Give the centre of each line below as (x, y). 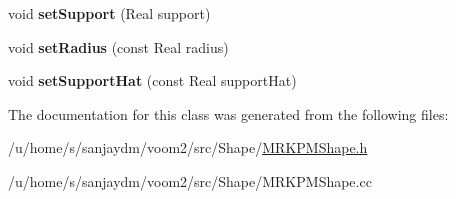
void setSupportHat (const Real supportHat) (152, 80)
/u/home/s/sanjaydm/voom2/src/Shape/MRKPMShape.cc (190, 180)
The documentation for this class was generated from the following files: (228, 113)
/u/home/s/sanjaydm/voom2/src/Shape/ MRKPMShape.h (188, 147)
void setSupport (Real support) (109, 13)
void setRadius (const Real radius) (118, 46)
